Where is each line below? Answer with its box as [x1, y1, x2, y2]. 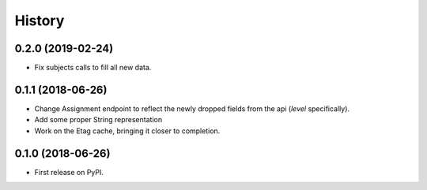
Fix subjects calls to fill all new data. [34, 63, 152, 73]
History [14, 12, 65, 29]
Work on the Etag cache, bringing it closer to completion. [34, 126, 221, 136]
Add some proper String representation [34, 115, 162, 125]
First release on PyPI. [34, 167, 104, 177]
